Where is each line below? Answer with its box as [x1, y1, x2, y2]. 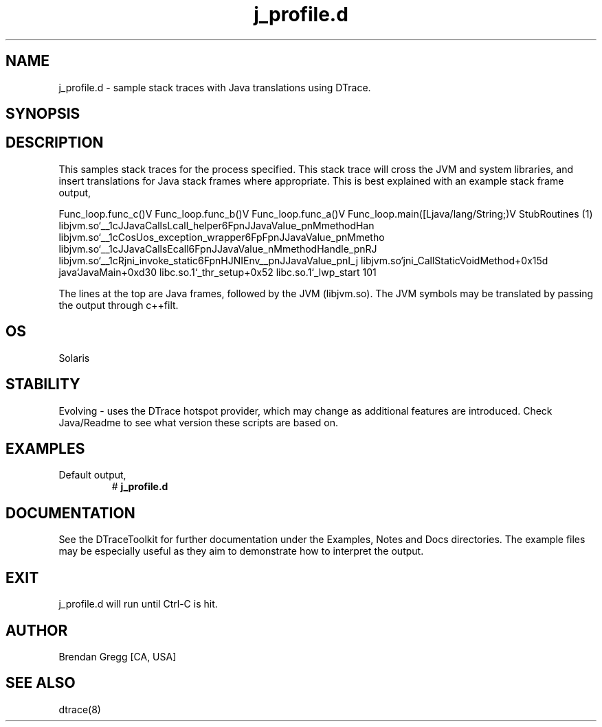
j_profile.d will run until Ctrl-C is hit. [58, 598, 218, 610]
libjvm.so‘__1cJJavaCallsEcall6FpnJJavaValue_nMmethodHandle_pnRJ [58, 242, 377, 255]
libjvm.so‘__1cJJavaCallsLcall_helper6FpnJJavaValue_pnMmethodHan [58, 219, 375, 231]
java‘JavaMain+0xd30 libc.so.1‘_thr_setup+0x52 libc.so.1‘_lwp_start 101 [58, 266, 377, 278]
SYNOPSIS [5, 105, 80, 123]
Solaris [58, 351, 90, 364]
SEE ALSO [5, 674, 76, 692]
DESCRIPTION [5, 134, 104, 152]
